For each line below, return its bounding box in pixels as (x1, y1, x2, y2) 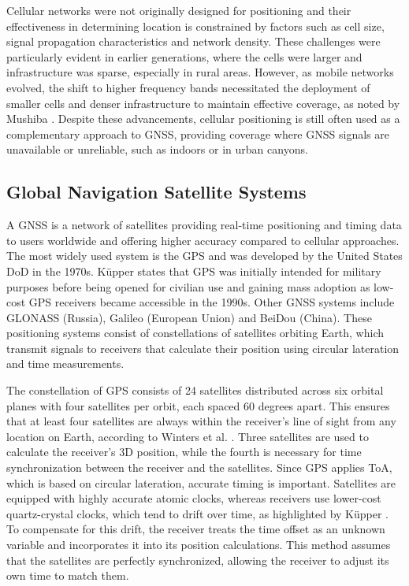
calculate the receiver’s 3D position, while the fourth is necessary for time (6, 443, 362, 460)
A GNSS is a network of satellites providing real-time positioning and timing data (6, 217, 402, 233)
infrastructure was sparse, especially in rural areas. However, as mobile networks (6, 64, 394, 80)
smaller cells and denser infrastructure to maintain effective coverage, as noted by (6, 95, 400, 111)
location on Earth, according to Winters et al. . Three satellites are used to (6, 428, 369, 444)
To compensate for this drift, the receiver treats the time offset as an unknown (6, 521, 385, 537)
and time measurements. (6, 355, 125, 372)
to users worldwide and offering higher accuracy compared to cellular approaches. (6, 232, 400, 248)
